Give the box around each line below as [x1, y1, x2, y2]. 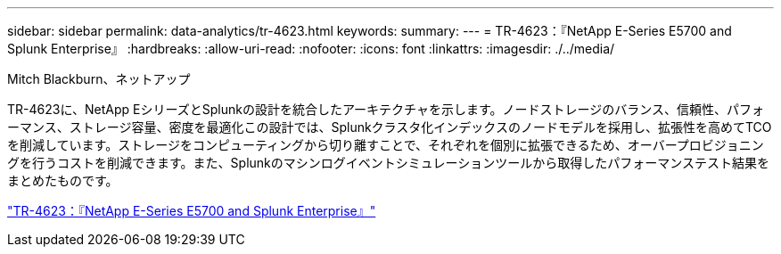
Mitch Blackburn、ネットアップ [7, 71, 191, 86]
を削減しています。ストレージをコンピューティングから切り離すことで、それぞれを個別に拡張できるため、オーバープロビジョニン [7, 137, 764, 152]
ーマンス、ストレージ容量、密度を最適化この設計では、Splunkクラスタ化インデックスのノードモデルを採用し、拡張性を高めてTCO [7, 119, 772, 135]
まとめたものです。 [7, 173, 119, 188]
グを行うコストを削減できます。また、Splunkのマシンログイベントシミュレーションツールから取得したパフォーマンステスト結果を [7, 155, 769, 170]
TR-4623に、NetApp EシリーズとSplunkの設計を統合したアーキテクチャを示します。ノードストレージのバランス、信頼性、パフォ [7, 102, 764, 117]
